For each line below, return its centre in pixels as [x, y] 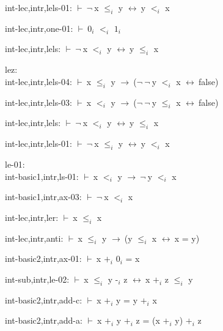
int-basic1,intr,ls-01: [42, 176]
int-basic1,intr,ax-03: [43, 197]
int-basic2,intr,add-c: [44, 299]
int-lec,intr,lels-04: [38, 81]
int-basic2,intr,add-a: [44, 320]
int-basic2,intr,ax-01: [43, 258]
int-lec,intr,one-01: [39, 28]
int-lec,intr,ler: [32, 217]
